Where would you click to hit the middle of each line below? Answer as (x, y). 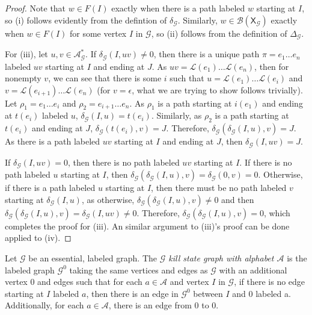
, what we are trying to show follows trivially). (217, 89)
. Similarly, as (176, 115)
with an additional (253, 270)
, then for (272, 66)
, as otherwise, (108, 199)
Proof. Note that (35, 8)
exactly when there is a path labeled (178, 8)
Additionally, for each (44, 305)
